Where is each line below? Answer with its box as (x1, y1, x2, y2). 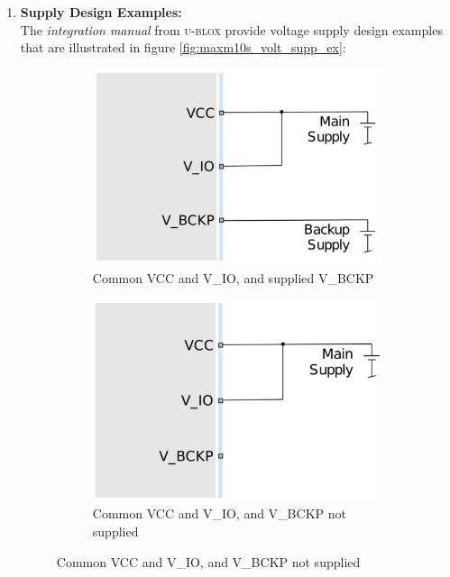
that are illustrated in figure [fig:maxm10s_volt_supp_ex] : (20, 38, 346, 57)
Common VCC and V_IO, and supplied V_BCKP (92, 269, 374, 287)
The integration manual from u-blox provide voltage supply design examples (20, 20, 443, 39)
